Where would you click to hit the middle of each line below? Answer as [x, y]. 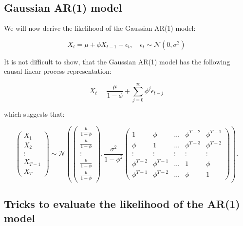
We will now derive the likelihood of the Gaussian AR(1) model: [100, 28]
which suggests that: [34, 114]
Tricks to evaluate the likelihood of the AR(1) [122, 203]
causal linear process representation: [58, 71]
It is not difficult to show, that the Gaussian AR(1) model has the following [117, 61]
